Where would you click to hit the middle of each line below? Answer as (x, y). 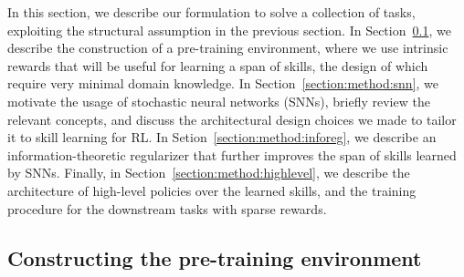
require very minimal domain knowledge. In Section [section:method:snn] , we (223, 83)
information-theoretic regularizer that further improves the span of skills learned (232, 154)
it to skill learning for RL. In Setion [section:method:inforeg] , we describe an (222, 137)
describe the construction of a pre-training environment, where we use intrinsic (228, 48)
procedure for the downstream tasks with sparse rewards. (167, 208)
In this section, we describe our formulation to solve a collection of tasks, (211, 12)
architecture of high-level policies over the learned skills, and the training (212, 190)
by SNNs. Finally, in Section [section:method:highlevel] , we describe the (209, 173)
